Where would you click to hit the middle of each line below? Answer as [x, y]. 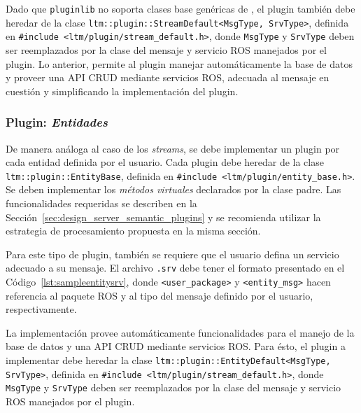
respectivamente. [41, 309]
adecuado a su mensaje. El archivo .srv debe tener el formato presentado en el [175, 268]
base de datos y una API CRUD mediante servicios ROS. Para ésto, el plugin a [176, 346]
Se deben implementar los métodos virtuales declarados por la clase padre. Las [174, 189]
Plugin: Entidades [57, 122]
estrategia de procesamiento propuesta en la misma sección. [133, 231]
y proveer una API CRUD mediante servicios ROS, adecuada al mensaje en [168, 77]
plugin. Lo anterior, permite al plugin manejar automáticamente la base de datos [179, 63]
